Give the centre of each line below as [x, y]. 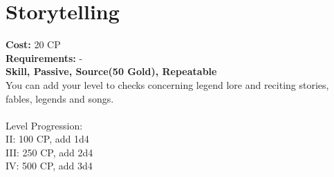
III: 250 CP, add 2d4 [49, 152]
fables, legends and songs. [60, 98]
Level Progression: [44, 125]
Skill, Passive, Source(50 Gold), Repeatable [111, 71]
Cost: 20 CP [33, 44]
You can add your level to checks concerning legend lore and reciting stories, [167, 84]
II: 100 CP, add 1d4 [47, 139]
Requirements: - [44, 58]
